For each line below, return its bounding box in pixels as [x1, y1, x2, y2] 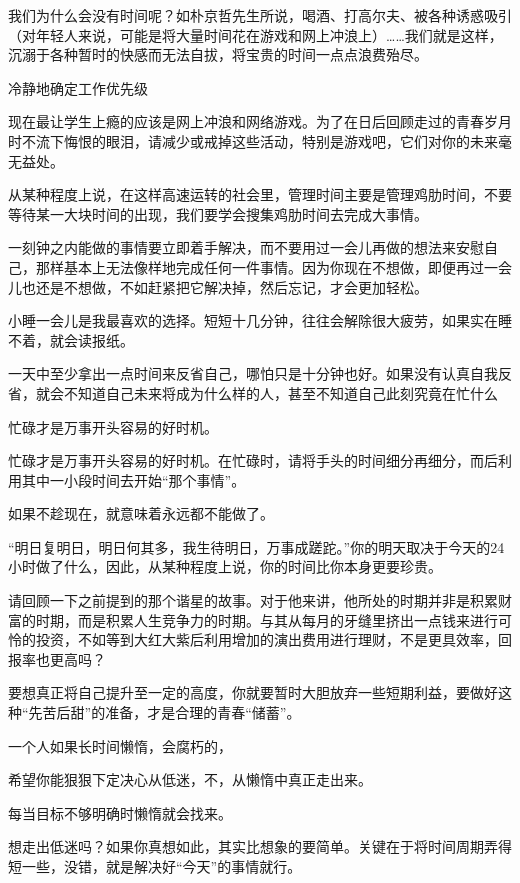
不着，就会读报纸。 [8, 329, 134, 350]
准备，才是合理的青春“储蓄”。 [105, 702, 301, 723]
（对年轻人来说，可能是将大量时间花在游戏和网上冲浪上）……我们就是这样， [8, 24, 503, 45]
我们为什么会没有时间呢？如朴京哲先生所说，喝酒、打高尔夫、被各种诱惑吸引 [8, 5, 512, 25]
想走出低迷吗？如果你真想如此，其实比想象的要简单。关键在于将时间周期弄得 [8, 836, 512, 857]
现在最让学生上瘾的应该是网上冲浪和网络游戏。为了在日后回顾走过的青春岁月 [8, 111, 512, 132]
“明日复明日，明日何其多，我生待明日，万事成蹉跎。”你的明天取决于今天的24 [8, 536, 505, 557]
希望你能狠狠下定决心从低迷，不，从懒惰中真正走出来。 [8, 769, 372, 790]
